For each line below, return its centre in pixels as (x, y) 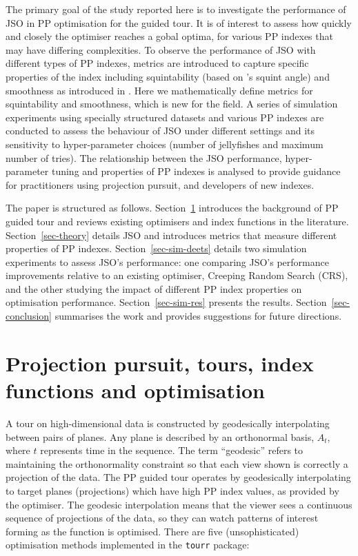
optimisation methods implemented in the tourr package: (128, 545)
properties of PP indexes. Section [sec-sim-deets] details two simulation (156, 248)
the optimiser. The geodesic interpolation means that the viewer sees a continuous (179, 504)
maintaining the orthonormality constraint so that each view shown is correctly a (177, 463)
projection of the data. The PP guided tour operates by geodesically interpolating (178, 477)
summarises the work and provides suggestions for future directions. (198, 316)
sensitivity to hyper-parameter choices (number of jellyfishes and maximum (165, 144)
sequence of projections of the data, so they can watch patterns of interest (162, 518)
